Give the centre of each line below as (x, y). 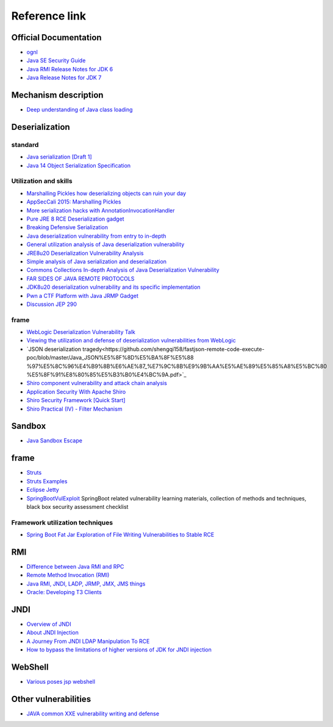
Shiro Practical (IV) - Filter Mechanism (74, 409)
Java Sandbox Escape (54, 441)
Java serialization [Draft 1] (59, 157)
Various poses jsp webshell (61, 682)
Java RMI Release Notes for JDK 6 (70, 69)
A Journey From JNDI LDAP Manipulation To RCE (88, 641)
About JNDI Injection (52, 633)
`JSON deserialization (54, 349)
